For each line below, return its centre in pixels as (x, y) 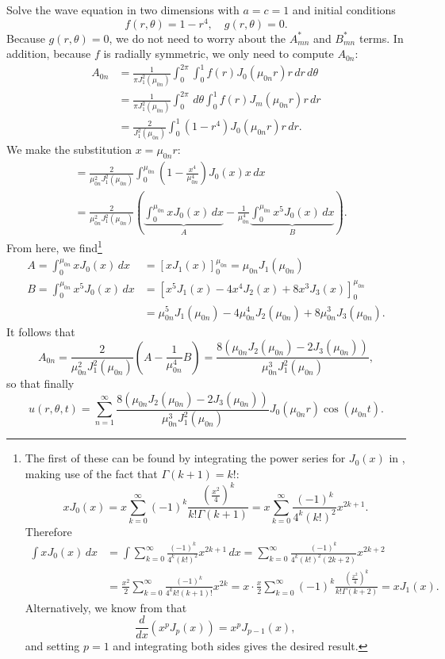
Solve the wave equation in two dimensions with (123, 10)
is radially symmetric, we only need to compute (219, 54)
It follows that (41, 331)
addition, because (49, 54)
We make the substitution (69, 149)
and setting (52, 646)
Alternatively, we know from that (106, 607)
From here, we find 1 (54, 246)
